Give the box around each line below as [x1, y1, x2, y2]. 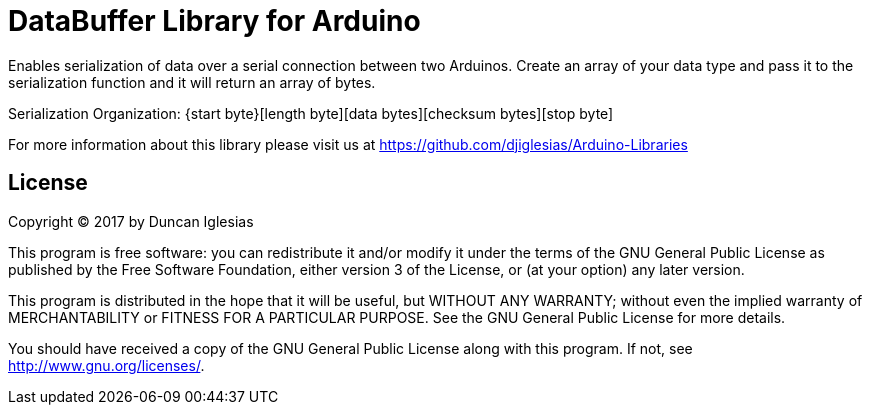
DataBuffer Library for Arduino [8, 4, 421, 38]
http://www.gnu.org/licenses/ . [8, 356, 205, 374]
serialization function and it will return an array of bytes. [8, 73, 376, 91]
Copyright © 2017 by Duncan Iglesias [8, 212, 254, 230]
